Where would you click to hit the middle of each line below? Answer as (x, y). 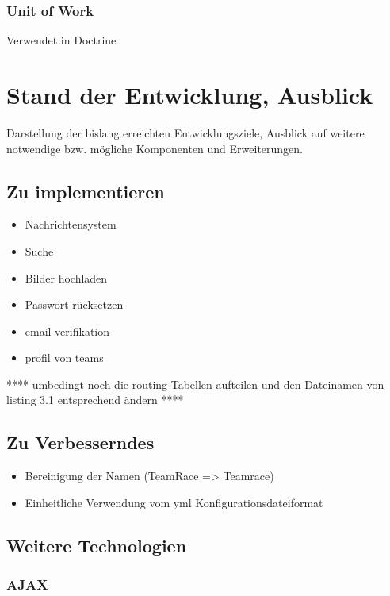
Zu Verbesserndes (80, 442)
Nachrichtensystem (71, 224)
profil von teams (64, 358)
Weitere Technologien (97, 545)
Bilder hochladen (66, 277)
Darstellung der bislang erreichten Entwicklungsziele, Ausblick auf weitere (185, 132)
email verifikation (67, 331)
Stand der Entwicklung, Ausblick (190, 94)
